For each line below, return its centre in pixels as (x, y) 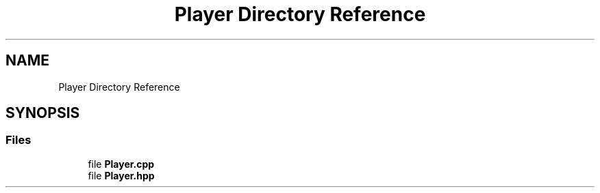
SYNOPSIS (43, 113)
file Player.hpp (121, 175)
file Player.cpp (121, 164)
